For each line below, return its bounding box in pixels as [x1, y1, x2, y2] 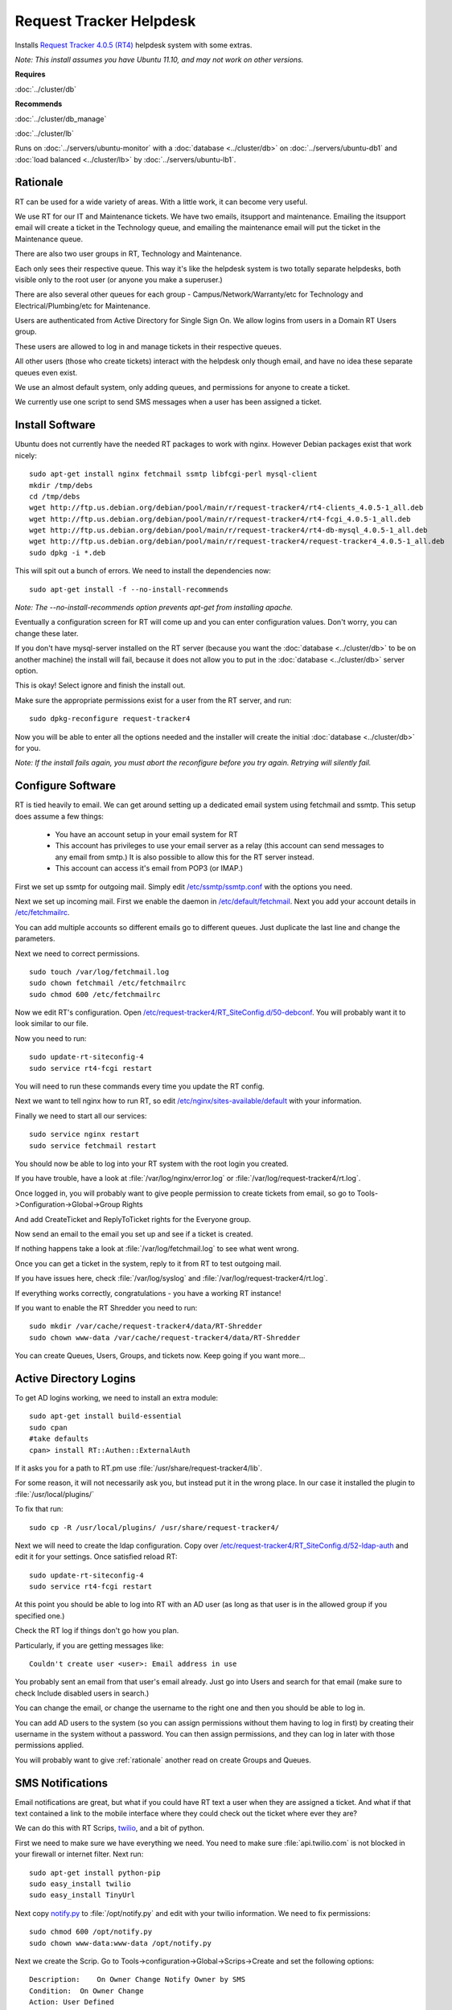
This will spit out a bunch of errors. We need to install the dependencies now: [14, 566, 271, 576]
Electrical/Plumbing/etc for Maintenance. [14, 301, 150, 310]
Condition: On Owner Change [29, 1986, 144, 1996]
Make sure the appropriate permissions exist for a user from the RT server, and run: [14, 695, 292, 705]
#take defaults [29, 1434, 89, 1443]
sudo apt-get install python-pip [29, 1868, 161, 1877]
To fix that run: [14, 1504, 64, 1514]
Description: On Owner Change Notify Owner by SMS [29, 1975, 245, 1984]
